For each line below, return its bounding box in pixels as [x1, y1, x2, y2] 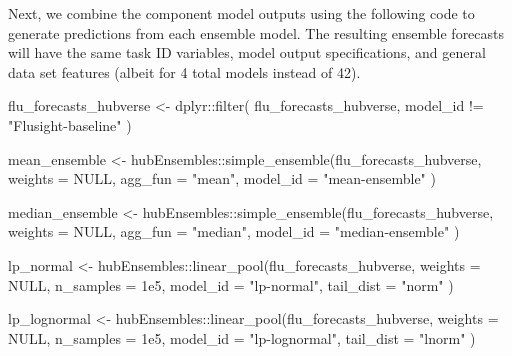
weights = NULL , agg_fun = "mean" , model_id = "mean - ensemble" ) [8, 168, 436, 189]
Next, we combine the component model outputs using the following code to [8, 3, 475, 23]
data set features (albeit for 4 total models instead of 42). [8, 61, 361, 82]
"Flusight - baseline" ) [8, 114, 132, 135]
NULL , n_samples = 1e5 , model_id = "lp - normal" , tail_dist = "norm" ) [8, 274, 454, 295]
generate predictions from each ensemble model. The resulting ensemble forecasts [8, 22, 505, 43]
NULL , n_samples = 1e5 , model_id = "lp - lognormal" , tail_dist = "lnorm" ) [8, 327, 476, 348]
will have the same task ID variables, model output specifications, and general [8, 42, 486, 63]
